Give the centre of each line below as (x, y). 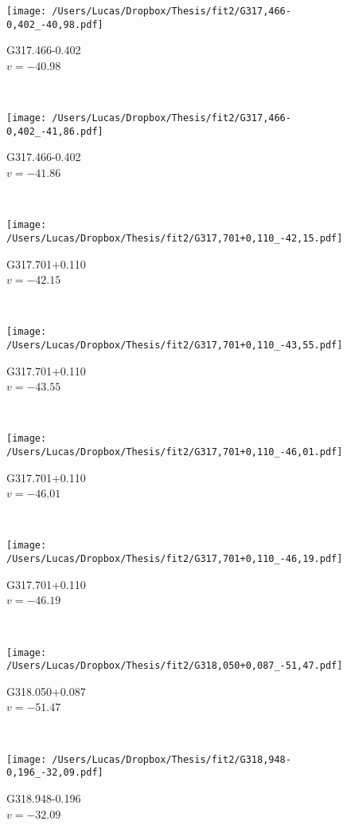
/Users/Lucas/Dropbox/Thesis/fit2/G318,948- (172, 759)
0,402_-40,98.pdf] (55, 24)
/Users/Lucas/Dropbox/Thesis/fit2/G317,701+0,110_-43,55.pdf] (175, 345)
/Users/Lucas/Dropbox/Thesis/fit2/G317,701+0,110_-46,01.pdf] (175, 452)
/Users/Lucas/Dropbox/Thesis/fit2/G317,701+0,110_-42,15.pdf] (175, 238)
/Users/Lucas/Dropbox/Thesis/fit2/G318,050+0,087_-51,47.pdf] (175, 666)
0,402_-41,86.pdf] (55, 131)
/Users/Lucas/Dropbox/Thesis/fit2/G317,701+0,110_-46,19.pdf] (175, 559)
